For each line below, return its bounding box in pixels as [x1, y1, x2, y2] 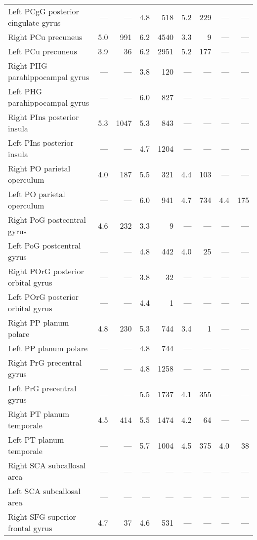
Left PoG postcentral [8, 240, 81, 251]
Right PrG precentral [8, 357, 82, 368]
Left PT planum [8, 434, 64, 445]
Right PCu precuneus [8, 31, 83, 42]
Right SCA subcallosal [8, 459, 86, 471]
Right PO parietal [8, 163, 71, 174]
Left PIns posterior [8, 137, 74, 148]
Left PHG [8, 85, 43, 97]
